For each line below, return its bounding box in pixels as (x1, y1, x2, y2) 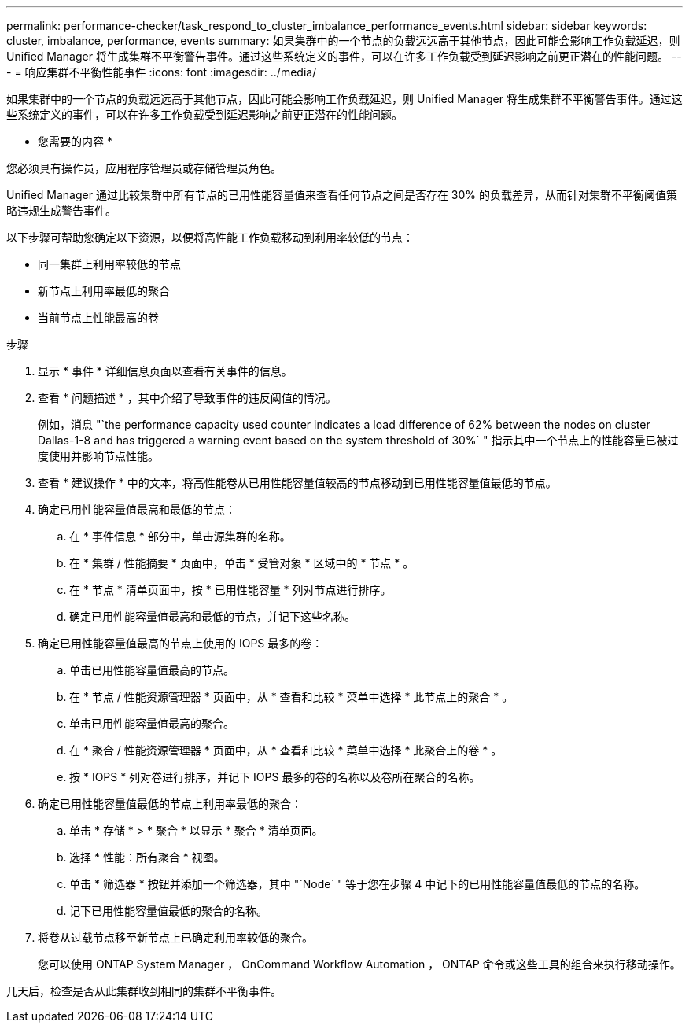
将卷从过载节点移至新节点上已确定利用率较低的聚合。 (38, 931, 313, 944)
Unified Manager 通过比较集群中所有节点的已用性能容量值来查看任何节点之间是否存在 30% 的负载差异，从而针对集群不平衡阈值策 (6, 188, 678, 201)
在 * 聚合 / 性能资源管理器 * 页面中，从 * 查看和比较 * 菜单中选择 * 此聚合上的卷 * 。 (69, 743, 503, 757)
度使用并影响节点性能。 (38, 449, 159, 463)
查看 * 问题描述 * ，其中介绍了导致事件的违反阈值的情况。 (38, 391, 337, 404)
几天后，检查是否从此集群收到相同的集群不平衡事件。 (6, 984, 282, 998)
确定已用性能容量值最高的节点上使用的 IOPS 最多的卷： (38, 636, 323, 650)
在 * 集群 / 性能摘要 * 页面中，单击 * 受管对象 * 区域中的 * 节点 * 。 (69, 556, 415, 570)
